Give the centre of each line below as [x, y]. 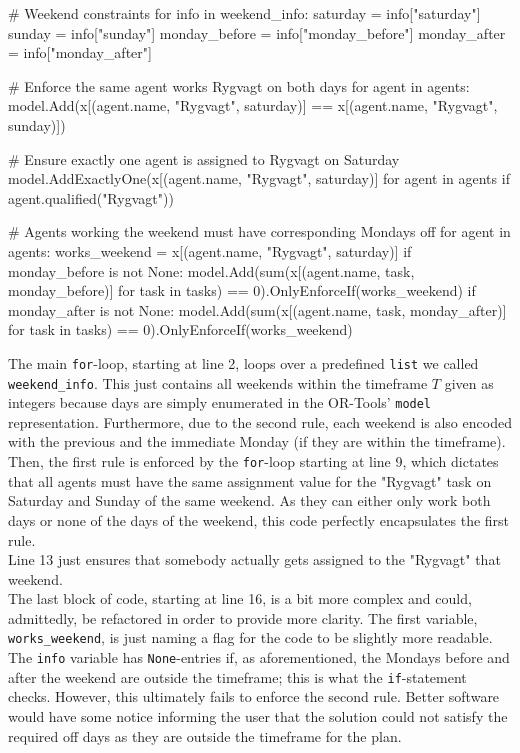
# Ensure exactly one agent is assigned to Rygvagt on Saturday [204, 158]
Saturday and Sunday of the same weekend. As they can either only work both [249, 500]
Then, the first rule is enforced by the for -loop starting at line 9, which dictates [253, 461]
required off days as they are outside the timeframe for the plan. [205, 735]
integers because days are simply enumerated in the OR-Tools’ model [220, 402]
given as [469, 382]
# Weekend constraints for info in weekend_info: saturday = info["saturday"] [244, 13]
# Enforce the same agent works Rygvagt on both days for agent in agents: [239, 85]
